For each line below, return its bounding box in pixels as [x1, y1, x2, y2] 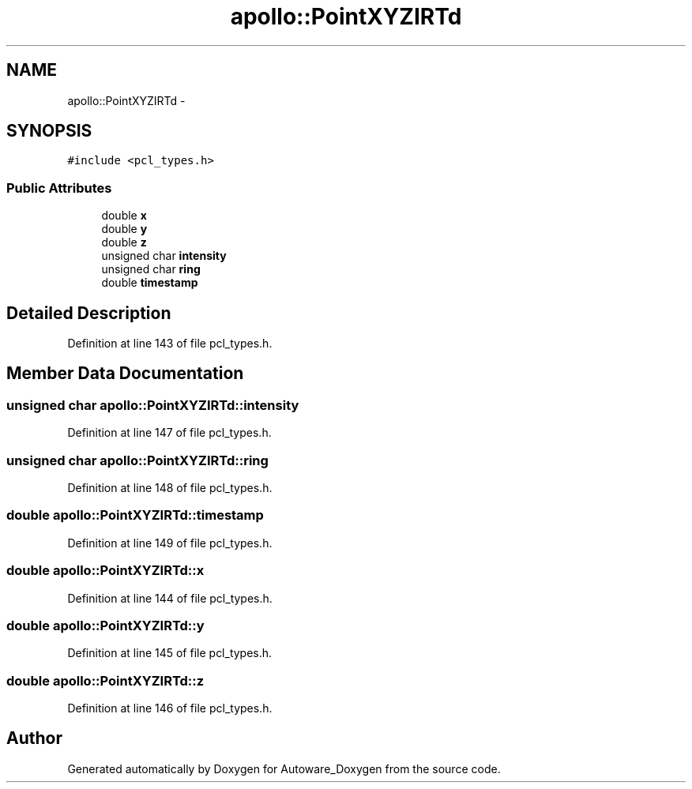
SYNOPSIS [6, 121, 92, 141]
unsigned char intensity [101, 249, 227, 263]
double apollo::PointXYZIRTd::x [6, 562, 205, 579]
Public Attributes [6, 179, 112, 196]
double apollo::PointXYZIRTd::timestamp [6, 507, 264, 524]
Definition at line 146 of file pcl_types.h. [67, 701, 273, 715]
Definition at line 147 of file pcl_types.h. [67, 426, 272, 440]
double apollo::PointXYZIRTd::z [6, 672, 205, 689]
